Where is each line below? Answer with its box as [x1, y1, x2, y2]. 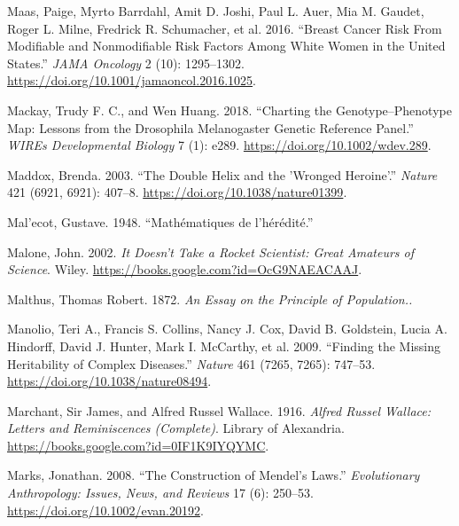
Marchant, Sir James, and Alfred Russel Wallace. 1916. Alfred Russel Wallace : [7, 401, 432, 420]
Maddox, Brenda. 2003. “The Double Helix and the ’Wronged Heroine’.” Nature [7, 165, 438, 184]
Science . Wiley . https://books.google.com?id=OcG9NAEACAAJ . [7, 260, 362, 279]
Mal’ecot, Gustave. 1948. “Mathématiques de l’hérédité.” [7, 212, 314, 231]
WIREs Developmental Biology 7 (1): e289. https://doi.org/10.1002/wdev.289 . [7, 136, 432, 154]
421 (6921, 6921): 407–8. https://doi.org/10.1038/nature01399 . [7, 183, 347, 201]
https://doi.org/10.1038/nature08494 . [7, 372, 212, 390]
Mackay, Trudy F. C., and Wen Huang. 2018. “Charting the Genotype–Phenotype [7, 100, 452, 119]
